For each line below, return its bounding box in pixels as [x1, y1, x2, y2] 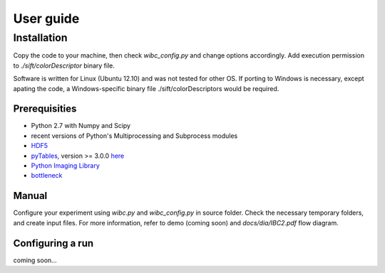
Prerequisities [13, 103, 77, 115]
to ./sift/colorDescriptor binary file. [13, 61, 115, 70]
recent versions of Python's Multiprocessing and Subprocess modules [31, 132, 238, 140]
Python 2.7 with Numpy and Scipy [31, 122, 131, 130]
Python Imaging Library [31, 161, 100, 170]
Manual [13, 190, 48, 202]
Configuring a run [13, 237, 94, 249]
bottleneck [31, 171, 63, 180]
